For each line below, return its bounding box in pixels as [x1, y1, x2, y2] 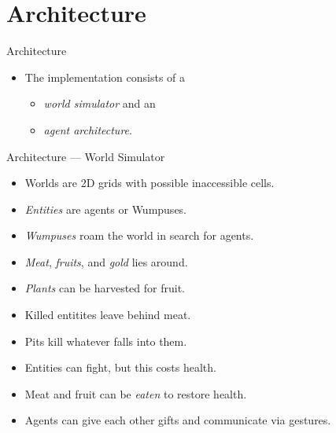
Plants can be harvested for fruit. [24, 280, 185, 296]
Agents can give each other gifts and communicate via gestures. [24, 412, 331, 428]
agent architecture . [43, 121, 132, 138]
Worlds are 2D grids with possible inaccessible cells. [24, 174, 275, 191]
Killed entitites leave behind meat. [24, 306, 191, 323]
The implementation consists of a [24, 68, 186, 85]
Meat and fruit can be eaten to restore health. [24, 385, 247, 402]
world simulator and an [43, 95, 156, 112]
